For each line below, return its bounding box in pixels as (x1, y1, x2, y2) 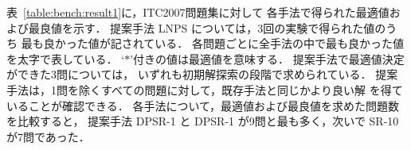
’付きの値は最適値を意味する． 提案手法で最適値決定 (130, 50, 405, 67)
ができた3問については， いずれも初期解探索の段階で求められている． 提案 (6, 66, 398, 83)
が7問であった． (6, 128, 90, 144)
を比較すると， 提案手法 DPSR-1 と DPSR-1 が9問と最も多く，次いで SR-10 (6, 113, 399, 129)
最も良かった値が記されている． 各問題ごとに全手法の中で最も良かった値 (21, 35, 404, 52)
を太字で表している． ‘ (6, 50, 125, 67)
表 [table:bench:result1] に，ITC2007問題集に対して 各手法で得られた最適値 (6, 4, 389, 20)
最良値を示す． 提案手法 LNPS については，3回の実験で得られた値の (28, 19, 386, 36)
